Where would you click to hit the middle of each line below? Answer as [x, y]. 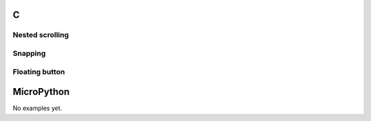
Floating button [39, 71]
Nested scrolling [41, 35]
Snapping [29, 53]
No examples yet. [37, 108]
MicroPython [41, 92]
